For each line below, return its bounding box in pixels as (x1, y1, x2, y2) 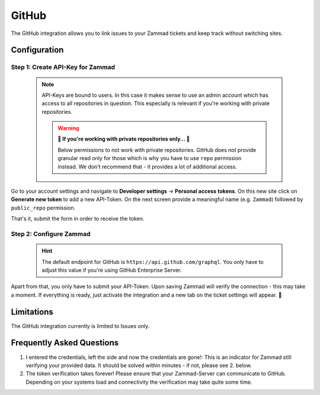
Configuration (11, 45, 64, 55)
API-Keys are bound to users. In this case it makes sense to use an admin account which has (41, 91, 269, 98)
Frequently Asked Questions (11, 338, 119, 348)
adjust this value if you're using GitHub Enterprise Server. (41, 266, 182, 273)
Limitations (11, 307, 53, 317)
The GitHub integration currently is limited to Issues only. (11, 322, 150, 329)
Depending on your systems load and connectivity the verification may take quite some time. (25, 378, 252, 386)
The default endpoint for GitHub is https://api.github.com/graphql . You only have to (41, 258, 264, 265)
